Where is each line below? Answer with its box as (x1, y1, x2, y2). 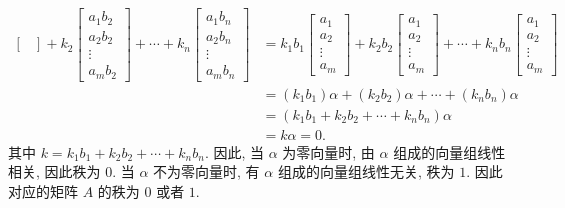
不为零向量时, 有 (153, 161, 260, 182)
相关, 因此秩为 (8, 161, 101, 182)
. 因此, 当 (204, 141, 265, 162)
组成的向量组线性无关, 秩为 (277, 161, 455, 182)
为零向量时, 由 (282, 141, 375, 162)
